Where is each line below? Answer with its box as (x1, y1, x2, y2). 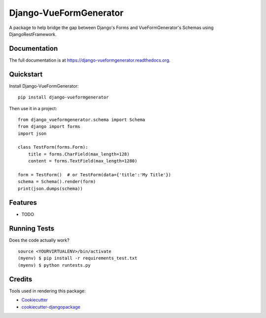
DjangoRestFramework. (9, 31, 57, 37)
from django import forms (18, 124, 81, 129)
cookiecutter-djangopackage (21, 304, 81, 310)
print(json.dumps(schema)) (18, 186, 83, 191)
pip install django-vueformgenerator (18, 95, 109, 100)
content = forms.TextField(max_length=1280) (28, 158, 137, 164)
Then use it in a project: (9, 105, 57, 111)
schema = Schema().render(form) (18, 179, 96, 185)
